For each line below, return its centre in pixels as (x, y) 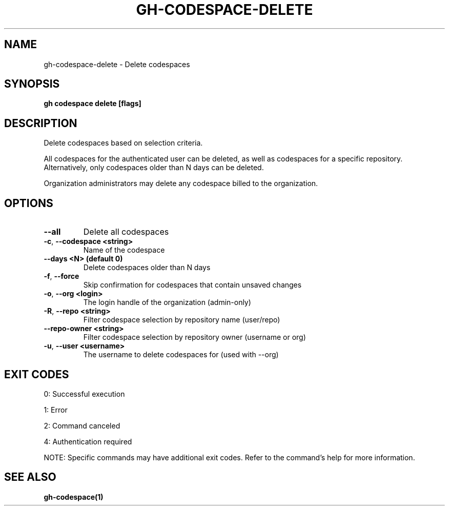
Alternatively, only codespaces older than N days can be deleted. (154, 168)
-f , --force (62, 276)
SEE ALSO (30, 477)
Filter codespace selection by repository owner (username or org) (195, 337)
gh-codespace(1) (74, 497)
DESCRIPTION (41, 123)
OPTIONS (29, 203)
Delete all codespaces (126, 232)
